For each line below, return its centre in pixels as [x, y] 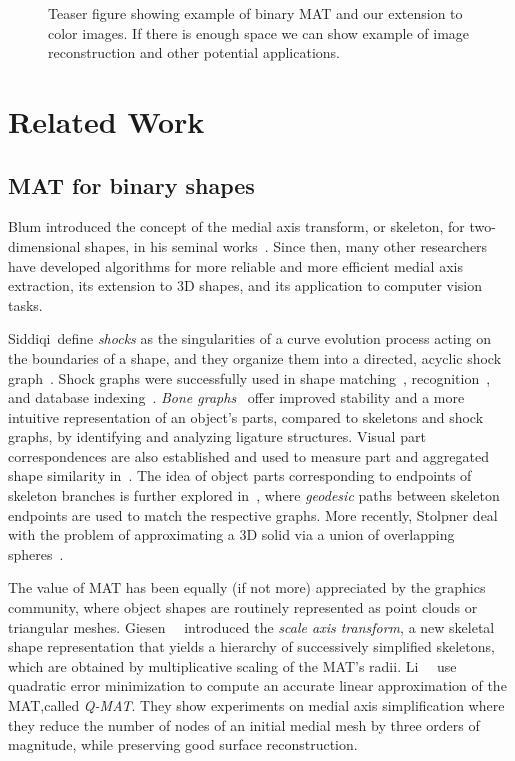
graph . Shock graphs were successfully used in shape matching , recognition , [249, 377]
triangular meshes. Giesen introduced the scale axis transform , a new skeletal [251, 626]
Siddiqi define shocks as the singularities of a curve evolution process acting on [249, 338]
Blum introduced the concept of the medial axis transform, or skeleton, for [236, 226]
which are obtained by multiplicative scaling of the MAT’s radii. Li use [232, 665]
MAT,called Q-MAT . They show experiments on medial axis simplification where [256, 705]
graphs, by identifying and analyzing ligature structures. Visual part [217, 436]
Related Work [106, 120]
